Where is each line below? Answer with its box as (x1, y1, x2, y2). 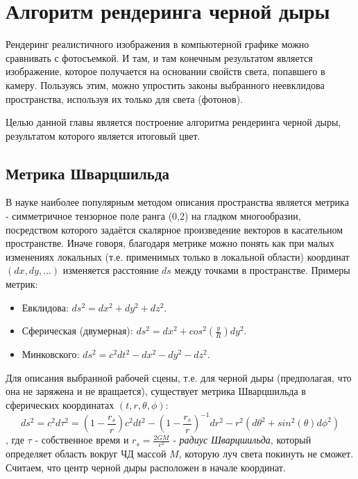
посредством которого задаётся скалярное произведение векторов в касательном (6, 222, 343, 236)
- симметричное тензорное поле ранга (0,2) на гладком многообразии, (6, 209, 301, 223)
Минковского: (22, 347, 80, 362)
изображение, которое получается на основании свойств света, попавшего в (6, 64, 325, 79)
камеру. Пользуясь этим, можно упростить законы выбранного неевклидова (6, 77, 325, 92)
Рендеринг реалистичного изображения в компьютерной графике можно (6, 37, 309, 51)
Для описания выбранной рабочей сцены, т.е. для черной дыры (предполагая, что (6, 370, 352, 384)
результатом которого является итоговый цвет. (6, 128, 201, 143)
